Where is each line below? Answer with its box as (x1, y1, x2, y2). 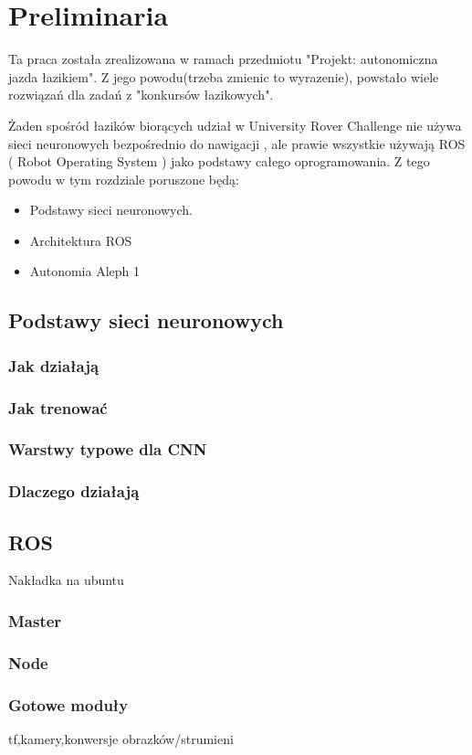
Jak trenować (8, 396, 108, 419)
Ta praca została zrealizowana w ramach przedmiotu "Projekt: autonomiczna (8, 49, 438, 69)
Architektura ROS (29, 230, 132, 250)
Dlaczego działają (8, 480, 140, 503)
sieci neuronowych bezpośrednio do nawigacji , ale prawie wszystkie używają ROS (8, 133, 466, 153)
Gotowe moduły (8, 693, 129, 716)
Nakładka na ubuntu (8, 570, 124, 590)
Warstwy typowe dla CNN (8, 438, 207, 461)
